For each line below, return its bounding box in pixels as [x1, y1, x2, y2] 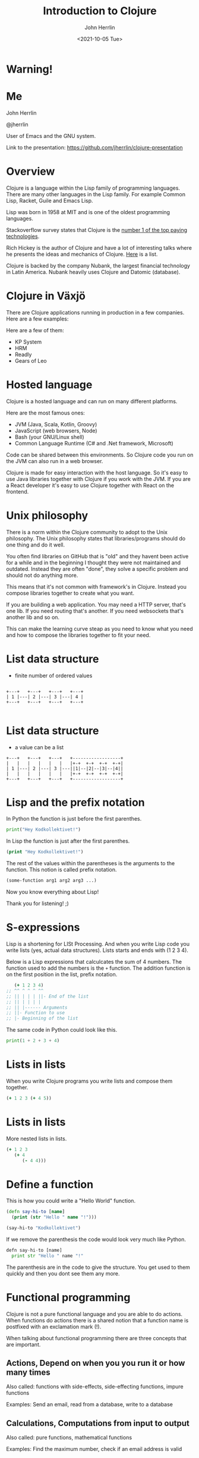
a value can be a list [14, 743, 64, 750]
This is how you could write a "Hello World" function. [6, 1197, 135, 1205]
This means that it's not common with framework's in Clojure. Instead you [6, 583, 187, 590]
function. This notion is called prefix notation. [6, 866, 117, 873]
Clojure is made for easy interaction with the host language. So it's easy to [6, 469, 188, 476]
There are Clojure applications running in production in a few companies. [6, 309, 185, 316]
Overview [6, 165, 55, 178]
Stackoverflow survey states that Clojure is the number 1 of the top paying [6, 226, 188, 233]
